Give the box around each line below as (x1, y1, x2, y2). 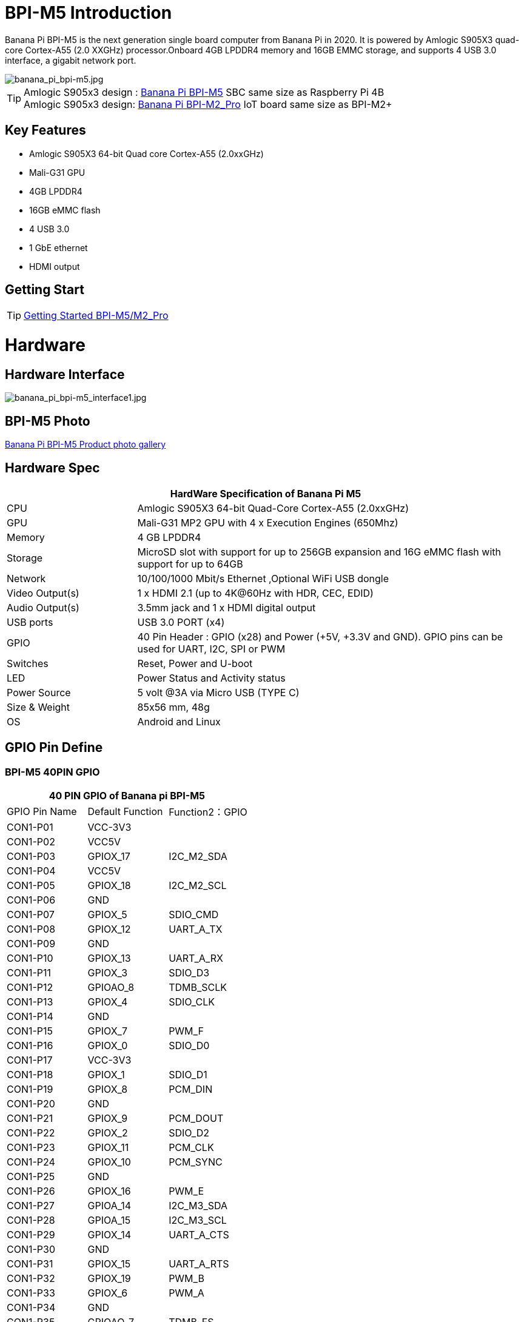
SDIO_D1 (169, 1069, 207, 1081)
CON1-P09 (7, 938, 56, 950)
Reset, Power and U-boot (137, 657, 253, 670)
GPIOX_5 (87, 908, 127, 921)
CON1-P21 (7, 1112, 53, 1125)
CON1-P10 (7, 952, 53, 965)
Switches (7, 657, 49, 670)
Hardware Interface (5, 366, 125, 382)
